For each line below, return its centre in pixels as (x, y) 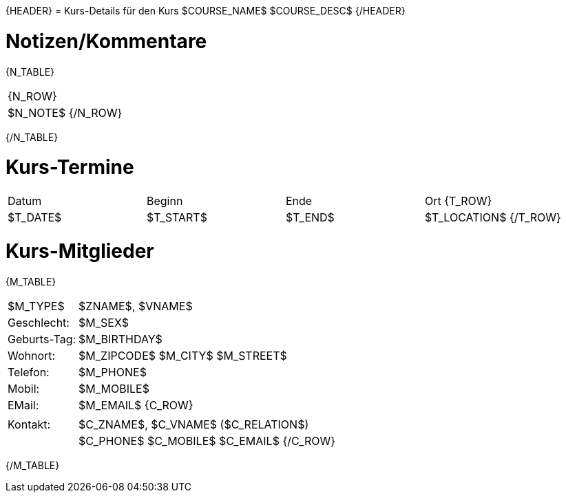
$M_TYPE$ (36, 306)
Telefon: (29, 372)
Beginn (165, 201)
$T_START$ (177, 217)
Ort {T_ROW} (458, 201)
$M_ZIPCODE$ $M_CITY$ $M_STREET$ (183, 355)
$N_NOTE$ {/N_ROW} (65, 112)
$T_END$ (310, 217)
